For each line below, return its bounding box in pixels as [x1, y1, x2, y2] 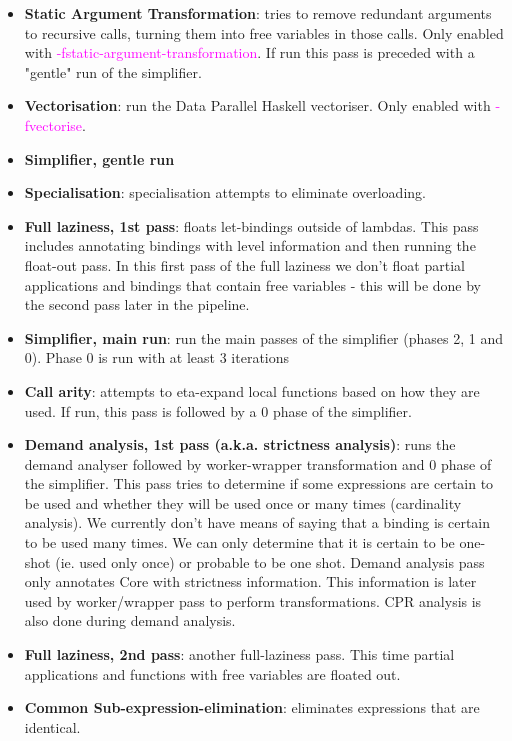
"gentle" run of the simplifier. [24, 61, 202, 82]
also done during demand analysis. [24, 610, 236, 631]
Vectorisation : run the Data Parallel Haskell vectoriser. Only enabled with [24, 95, 491, 116]
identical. [24, 716, 81, 737]
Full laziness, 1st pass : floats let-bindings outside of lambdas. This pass [24, 215, 479, 236]
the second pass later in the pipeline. [24, 294, 250, 315]
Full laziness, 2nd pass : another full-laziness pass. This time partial [24, 644, 455, 665]
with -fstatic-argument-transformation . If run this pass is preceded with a [24, 42, 475, 63]
